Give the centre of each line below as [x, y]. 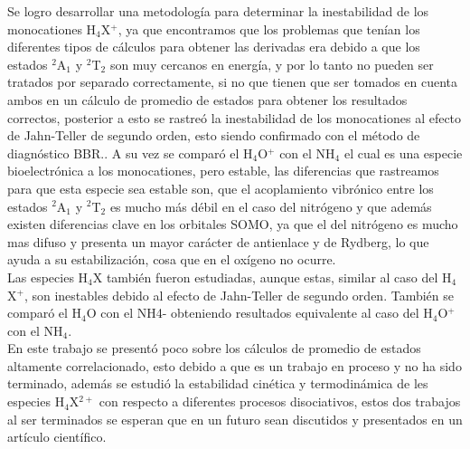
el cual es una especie [403, 153]
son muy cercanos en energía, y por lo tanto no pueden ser [272, 64]
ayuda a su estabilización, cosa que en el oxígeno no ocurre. [172, 259]
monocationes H [52, 29]
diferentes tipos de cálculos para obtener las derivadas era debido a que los [214, 47]
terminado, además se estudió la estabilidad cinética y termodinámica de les [218, 383]
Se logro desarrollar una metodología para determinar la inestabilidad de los [218, 11]
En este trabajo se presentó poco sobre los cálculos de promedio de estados [214, 348]
